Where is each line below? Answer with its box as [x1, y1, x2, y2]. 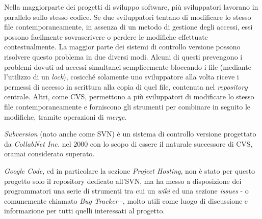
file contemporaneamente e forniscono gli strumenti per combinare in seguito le [4, 101, 251, 112]
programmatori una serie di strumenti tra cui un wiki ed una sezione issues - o [4, 185, 249, 196]
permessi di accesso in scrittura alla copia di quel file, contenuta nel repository [4, 81, 248, 92]
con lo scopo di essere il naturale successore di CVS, [90, 138, 253, 149]
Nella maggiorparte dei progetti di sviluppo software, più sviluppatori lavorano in [4, 2, 258, 12]
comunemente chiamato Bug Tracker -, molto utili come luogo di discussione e [4, 195, 248, 206]
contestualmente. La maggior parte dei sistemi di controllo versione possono [4, 41, 241, 52]
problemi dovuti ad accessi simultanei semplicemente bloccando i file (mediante [4, 61, 251, 72]
